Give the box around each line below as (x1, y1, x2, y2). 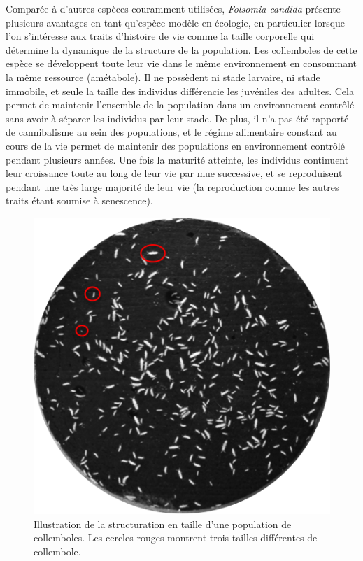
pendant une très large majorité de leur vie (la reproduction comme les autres (6, 179, 339, 194)
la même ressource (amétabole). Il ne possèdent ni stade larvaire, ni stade (6, 69, 320, 84)
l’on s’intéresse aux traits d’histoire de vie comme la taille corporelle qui (6, 29, 315, 43)
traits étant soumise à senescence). (6, 193, 153, 208)
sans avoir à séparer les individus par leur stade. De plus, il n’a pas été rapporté (6, 111, 349, 125)
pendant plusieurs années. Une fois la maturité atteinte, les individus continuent (6, 152, 349, 166)
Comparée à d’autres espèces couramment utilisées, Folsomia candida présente (6, 1, 341, 15)
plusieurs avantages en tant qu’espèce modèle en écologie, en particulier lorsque (6, 15, 346, 29)
